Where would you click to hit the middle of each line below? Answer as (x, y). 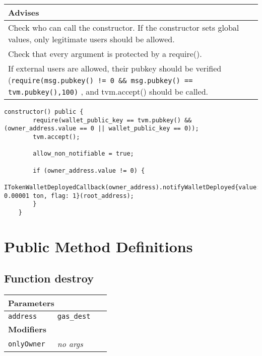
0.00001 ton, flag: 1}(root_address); (69, 196)
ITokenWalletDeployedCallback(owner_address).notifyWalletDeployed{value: (132, 187)
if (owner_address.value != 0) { (89, 170)
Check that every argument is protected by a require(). (105, 54)
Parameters (31, 303)
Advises (24, 12)
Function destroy (49, 278)
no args (70, 344)
